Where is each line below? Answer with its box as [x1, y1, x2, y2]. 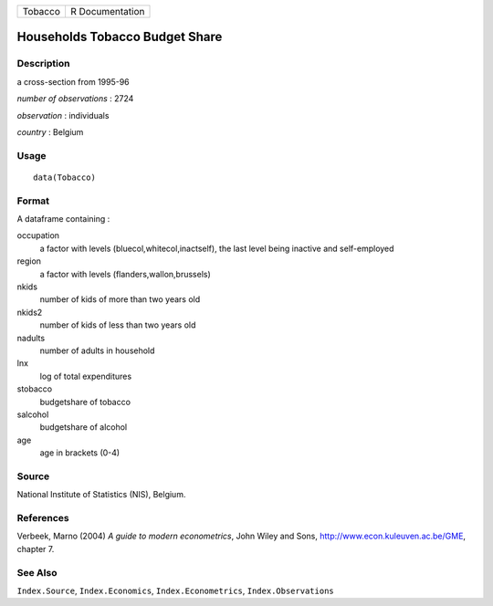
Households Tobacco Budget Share [16, 29, 223, 45]
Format [16, 194, 50, 207]
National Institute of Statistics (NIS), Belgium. [16, 489, 186, 500]
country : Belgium [16, 126, 84, 137]
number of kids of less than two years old [39, 319, 196, 330]
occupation [16, 230, 59, 241]
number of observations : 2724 [16, 93, 134, 104]
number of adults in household [39, 345, 155, 356]
